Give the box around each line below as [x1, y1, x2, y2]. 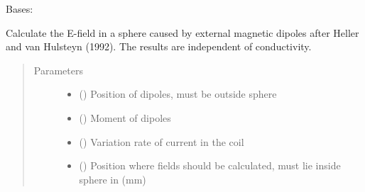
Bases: [6, 1, 33, 16]
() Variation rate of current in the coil [79, 134, 244, 149]
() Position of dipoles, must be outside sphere [79, 86, 277, 101]
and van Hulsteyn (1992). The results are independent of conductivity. [6, 39, 312, 54]
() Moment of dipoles [79, 110, 171, 125]
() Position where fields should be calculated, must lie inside [79, 158, 341, 173]
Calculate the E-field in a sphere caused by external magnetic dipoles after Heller [6, 25, 359, 40]
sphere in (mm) [79, 171, 146, 186]
